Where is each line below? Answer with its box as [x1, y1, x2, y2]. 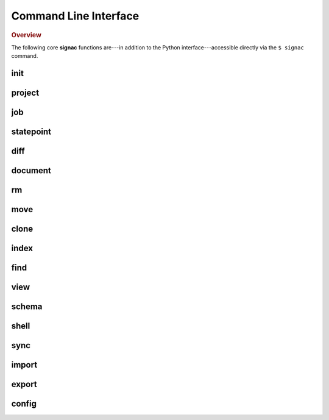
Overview [11, 30, 42, 39]
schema [11, 302, 43, 312]
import [11, 360, 38, 370]
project [11, 88, 40, 98]
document [11, 165, 51, 176]
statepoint [11, 127, 52, 137]
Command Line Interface [11, 9, 140, 23]
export [11, 379, 38, 390]
